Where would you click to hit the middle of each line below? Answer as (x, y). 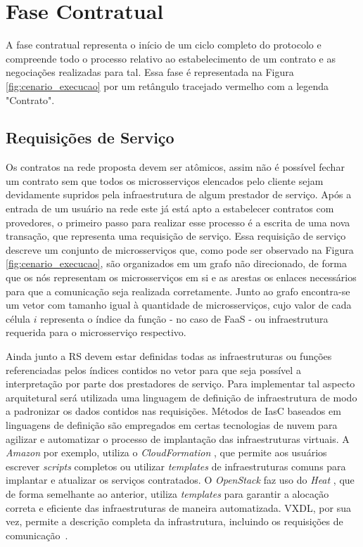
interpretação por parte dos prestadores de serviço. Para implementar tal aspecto (180, 384)
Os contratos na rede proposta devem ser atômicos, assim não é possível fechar (175, 167)
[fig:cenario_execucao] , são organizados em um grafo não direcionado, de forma (176, 263)
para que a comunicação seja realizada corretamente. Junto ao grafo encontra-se (178, 291)
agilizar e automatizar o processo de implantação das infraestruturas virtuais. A (178, 438)
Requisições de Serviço (90, 137)
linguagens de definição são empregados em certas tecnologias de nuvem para (172, 424)
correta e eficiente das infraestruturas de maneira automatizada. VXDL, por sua (178, 507)
